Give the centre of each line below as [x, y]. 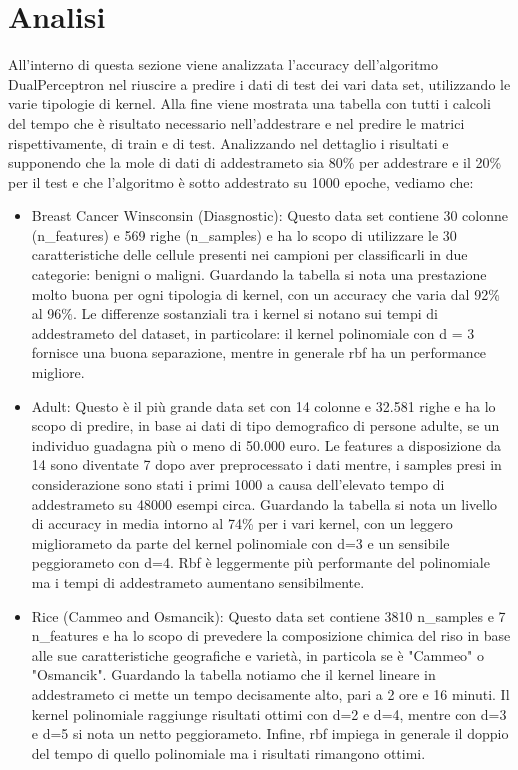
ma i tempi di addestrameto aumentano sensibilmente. [198, 581]
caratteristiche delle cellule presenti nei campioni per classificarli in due [249, 254]
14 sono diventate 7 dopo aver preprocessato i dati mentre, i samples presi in [266, 464]
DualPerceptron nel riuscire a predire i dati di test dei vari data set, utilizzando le [259, 83]
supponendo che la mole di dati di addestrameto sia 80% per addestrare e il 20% [255, 162]
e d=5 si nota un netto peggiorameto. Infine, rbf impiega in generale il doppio [270, 733]
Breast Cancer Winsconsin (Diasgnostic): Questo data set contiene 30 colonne [269, 215]
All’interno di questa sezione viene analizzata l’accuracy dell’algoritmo [223, 64]
